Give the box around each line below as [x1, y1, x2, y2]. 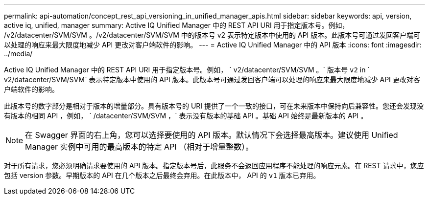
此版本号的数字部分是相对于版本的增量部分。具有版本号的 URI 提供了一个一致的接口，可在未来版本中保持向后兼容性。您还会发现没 [4, 102, 424, 110]
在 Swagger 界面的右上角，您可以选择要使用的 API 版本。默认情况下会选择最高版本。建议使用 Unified [25, 130, 398, 140]
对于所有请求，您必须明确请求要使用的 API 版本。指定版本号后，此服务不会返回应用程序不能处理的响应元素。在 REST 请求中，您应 [4, 161, 424, 170]
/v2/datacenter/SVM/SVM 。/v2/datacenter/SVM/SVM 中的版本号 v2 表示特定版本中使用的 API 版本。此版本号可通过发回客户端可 [4, 31, 421, 39]
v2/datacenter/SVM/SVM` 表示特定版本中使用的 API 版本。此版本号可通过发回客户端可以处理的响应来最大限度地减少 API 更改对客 [4, 75, 420, 84]
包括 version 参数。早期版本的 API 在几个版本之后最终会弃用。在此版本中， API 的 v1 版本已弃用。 [4, 171, 320, 179]
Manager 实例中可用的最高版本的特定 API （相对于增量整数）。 [25, 142, 254, 152]
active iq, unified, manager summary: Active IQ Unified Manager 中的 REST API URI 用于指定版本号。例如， [4, 21, 349, 29]
